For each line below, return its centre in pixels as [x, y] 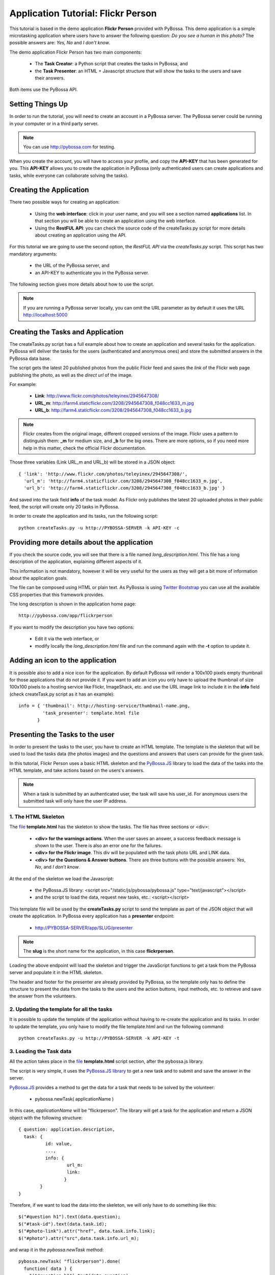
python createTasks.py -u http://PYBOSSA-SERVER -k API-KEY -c [99, 528]
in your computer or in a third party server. [54, 123]
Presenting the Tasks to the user [62, 734]
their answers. [50, 78]
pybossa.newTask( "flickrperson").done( [70, 1261]
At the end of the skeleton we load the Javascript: [62, 878]
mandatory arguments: [33, 254]
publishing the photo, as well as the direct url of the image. [71, 375]
